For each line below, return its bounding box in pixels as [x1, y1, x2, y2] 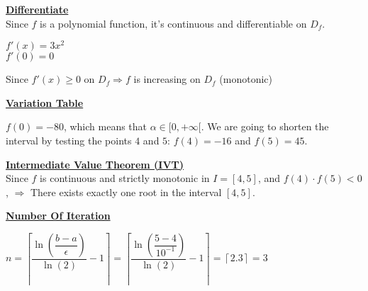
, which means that [63, 119, 147, 134]
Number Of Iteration [6, 208, 111, 223]
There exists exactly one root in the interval [30, 184, 222, 199]
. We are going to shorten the [201, 119, 329, 134]
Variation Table [6, 95, 84, 110]
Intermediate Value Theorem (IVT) [6, 156, 184, 171]
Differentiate [6, 2, 69, 16]
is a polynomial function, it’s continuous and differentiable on [40, 16, 307, 30]
